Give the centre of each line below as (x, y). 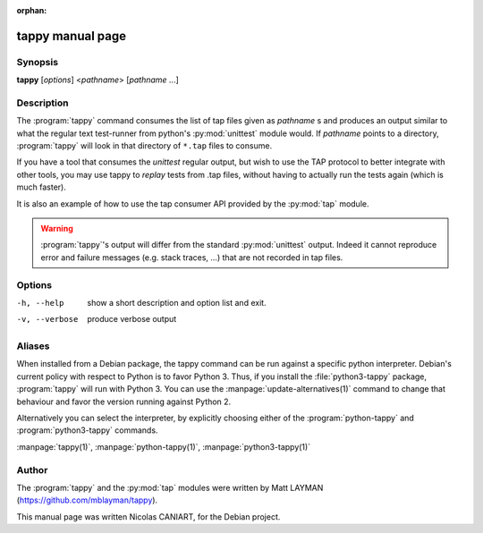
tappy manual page (72, 36)
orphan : (32, 10)
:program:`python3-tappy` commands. (87, 430)
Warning (57, 229)
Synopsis (37, 62)
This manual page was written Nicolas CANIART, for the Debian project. (148, 516)
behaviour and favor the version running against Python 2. (124, 402)
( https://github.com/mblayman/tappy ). (87, 500)
